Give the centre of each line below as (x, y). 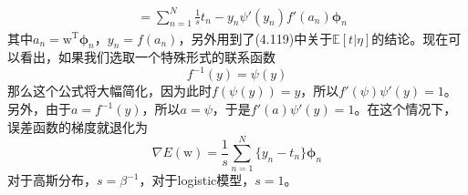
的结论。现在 (410, 38)
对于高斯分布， (52, 180)
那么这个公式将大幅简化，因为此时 (109, 91)
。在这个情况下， (406, 109)
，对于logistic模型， (197, 180)
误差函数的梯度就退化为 (78, 126)
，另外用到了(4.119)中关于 (255, 38)
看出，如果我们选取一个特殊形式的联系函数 (147, 57)
